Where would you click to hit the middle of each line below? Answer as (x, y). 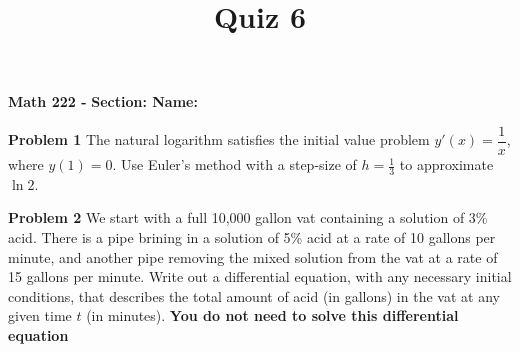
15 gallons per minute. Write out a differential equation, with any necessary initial (260, 276)
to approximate (446, 164)
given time (40, 315)
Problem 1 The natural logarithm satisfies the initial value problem (219, 139)
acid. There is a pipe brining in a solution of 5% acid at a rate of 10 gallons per (252, 237)
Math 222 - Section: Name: (103, 101)
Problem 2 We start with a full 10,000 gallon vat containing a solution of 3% (248, 217)
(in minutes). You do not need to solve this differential (272, 315)
